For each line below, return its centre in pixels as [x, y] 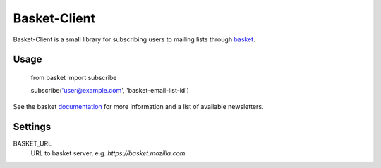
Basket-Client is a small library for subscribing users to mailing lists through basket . [134, 39]
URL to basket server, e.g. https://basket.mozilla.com [108, 153]
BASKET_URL [32, 143]
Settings [32, 127]
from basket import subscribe [74, 77]
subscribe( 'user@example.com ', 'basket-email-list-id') [110, 91]
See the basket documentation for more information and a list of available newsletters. [138, 106]
